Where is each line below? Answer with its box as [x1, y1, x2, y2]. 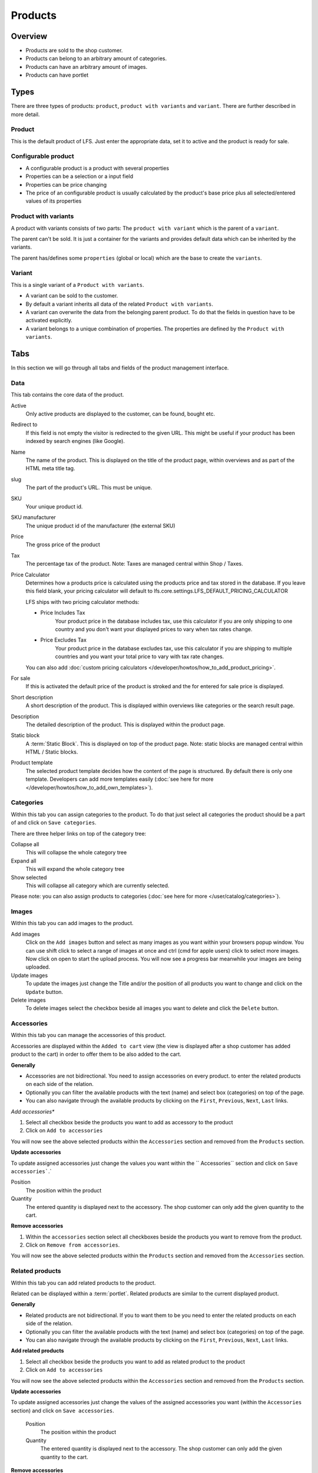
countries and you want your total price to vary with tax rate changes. [55, 653, 224, 660]
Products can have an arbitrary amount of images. [25, 63, 148, 70]
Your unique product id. [25, 503, 83, 510]
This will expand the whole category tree [25, 866, 125, 873]
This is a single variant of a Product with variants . [11, 281, 144, 288]
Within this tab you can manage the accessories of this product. [11, 1032, 166, 1039]
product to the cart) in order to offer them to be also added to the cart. [11, 1051, 182, 1058]
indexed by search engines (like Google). [25, 438, 125, 445]
